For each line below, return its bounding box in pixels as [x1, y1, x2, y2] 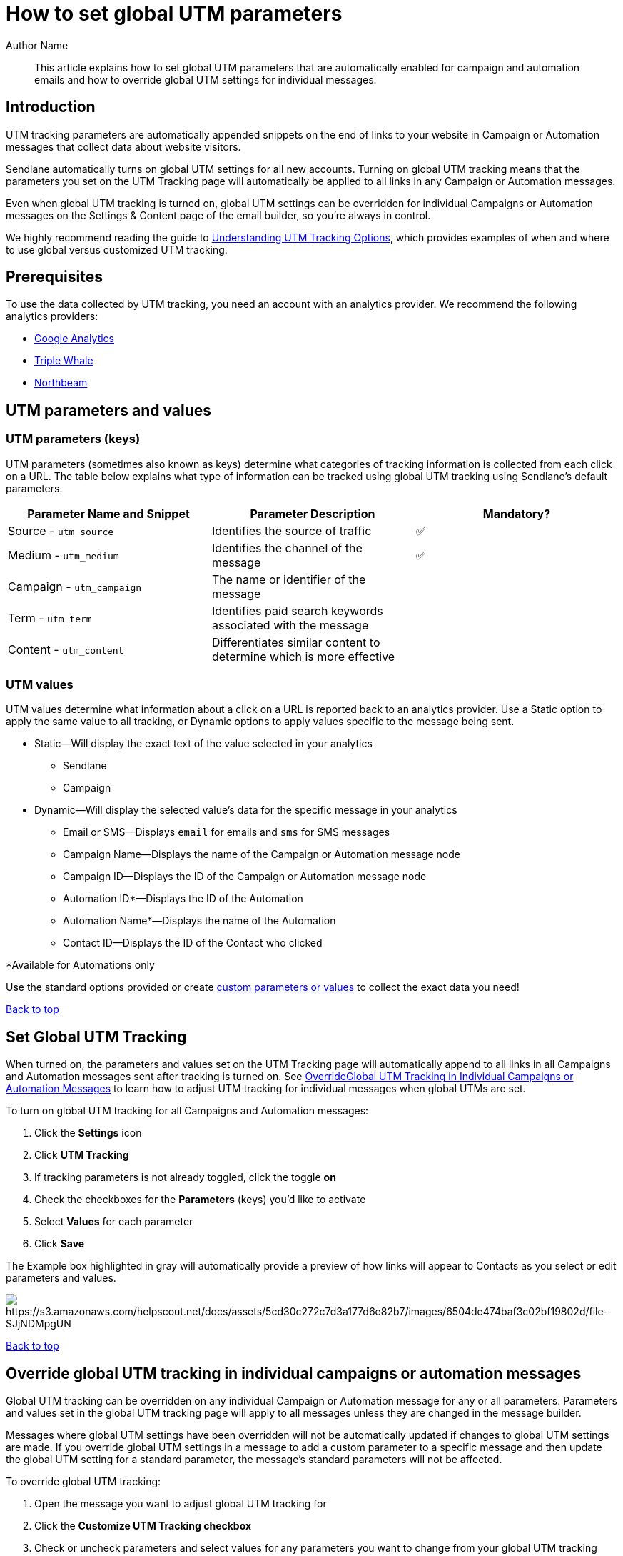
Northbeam [34, 376, 88, 389]
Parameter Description [250, 506, 375, 521]
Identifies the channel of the [211, 540, 363, 555]
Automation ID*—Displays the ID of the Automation [63, 892, 303, 905]
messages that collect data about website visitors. [6, 140, 241, 153]
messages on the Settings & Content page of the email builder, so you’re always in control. [6, 209, 431, 221]
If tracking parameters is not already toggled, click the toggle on [34, 1171, 336, 1184]
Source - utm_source [8, 523, 114, 538]
